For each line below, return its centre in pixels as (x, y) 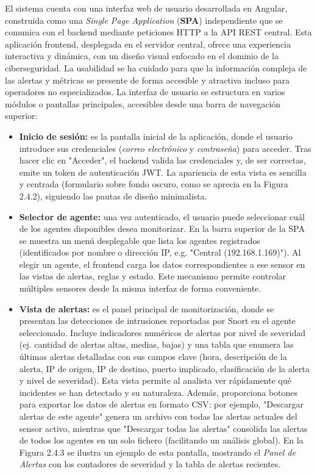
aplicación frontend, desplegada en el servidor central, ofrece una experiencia (148, 44)
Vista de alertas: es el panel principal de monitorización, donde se (147, 308)
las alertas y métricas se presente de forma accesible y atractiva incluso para (147, 80)
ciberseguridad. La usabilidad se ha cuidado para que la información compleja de (156, 67)
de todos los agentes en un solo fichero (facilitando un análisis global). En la (161, 440)
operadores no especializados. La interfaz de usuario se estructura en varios (145, 92)
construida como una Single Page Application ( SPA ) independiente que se (144, 20)
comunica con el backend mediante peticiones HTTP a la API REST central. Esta (158, 32)
